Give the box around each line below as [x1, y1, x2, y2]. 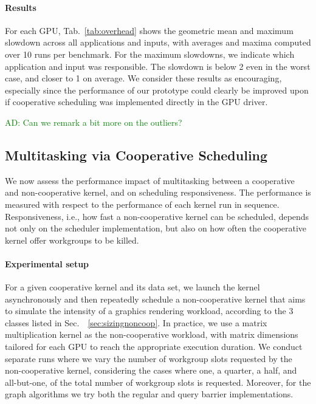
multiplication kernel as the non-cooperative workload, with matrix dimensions [5, 328, 298, 341]
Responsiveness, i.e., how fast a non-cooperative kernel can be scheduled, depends [5, 210, 309, 222]
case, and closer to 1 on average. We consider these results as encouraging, [5, 72, 282, 84]
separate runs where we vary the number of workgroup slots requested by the [5, 352, 292, 365]
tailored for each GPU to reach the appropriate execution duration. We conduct [5, 340, 303, 353]
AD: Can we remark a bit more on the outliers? [5, 115, 182, 128]
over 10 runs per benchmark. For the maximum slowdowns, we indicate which [5, 47, 295, 60]
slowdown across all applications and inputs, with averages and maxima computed [5, 36, 311, 49]
